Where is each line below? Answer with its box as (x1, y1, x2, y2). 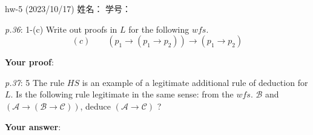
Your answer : (5, 120, 61, 133)
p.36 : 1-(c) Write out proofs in (5, 22, 117, 35)
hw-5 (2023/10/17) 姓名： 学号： (5, 2, 131, 15)
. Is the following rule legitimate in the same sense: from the (10, 88, 234, 100)
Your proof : (5, 56, 54, 68)
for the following (128, 22, 189, 35)
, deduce (80, 99, 111, 112)
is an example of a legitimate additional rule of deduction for (82, 76, 308, 88)
